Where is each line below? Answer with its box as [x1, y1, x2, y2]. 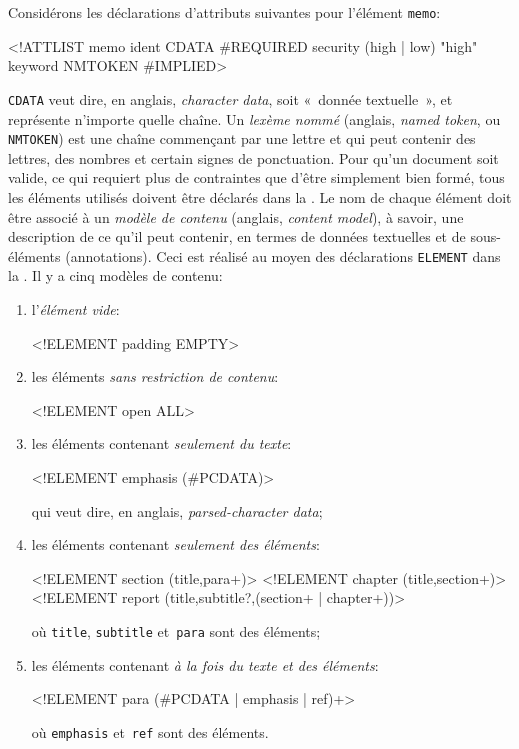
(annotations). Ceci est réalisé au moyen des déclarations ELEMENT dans [65, 245, 501, 266]
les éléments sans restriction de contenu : [31, 366, 279, 387]
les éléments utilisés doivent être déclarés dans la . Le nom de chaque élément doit [8, 186, 512, 207]
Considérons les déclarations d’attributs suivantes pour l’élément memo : [8, 2, 441, 22]
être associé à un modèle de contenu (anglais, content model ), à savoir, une [8, 206, 464, 227]
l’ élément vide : [31, 298, 120, 319]
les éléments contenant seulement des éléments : [31, 534, 320, 555]
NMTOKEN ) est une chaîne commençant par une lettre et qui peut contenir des [8, 128, 476, 149]
